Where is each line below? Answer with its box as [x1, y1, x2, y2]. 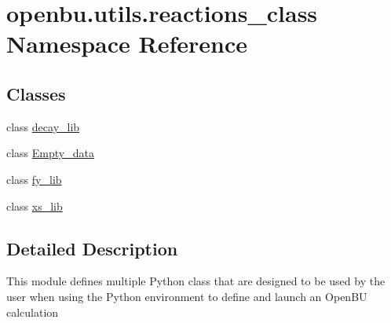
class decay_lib [6, 118, 80, 134]
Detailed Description [6, 236, 178, 260]
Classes [6, 81, 66, 105]
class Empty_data [6, 145, 94, 161]
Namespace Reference [6, 28, 247, 60]
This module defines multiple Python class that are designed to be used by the [6, 273, 386, 289]
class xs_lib [6, 197, 63, 214]
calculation [6, 303, 59, 320]
